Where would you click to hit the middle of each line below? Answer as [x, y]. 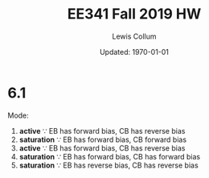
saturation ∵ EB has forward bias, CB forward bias [102, 139]
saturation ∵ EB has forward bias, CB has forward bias [110, 156]
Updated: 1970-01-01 [134, 52]
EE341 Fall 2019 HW [134, 14]
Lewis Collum [134, 36]
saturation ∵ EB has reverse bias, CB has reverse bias [109, 165]
